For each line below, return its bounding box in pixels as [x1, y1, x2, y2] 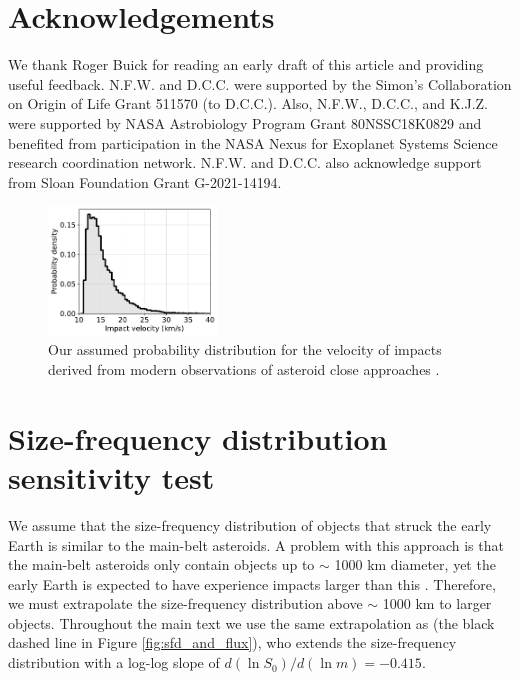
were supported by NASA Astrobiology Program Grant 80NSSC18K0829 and [8, 112, 482, 133]
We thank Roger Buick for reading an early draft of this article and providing [8, 54, 484, 75]
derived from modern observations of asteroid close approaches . [48, 359, 440, 380]
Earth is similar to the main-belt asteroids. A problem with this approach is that [8, 534, 504, 555]
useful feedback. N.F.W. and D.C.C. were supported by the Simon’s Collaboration [8, 73, 512, 94]
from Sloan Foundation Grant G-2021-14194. [8, 171, 282, 192]
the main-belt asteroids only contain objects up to [8, 554, 315, 575]
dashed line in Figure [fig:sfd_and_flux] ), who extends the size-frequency [8, 632, 457, 653]
